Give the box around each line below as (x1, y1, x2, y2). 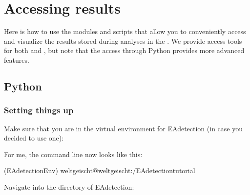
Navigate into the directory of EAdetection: (4, 181, 134, 192)
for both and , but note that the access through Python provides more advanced (4, 45, 245, 55)
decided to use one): (4, 133, 64, 143)
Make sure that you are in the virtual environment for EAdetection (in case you (4, 123, 243, 133)
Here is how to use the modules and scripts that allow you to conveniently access (4, 26, 246, 36)
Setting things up (4, 104, 74, 116)
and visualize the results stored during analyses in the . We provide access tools (4, 35, 242, 46)
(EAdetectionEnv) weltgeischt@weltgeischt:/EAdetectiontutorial (4, 165, 195, 176)
